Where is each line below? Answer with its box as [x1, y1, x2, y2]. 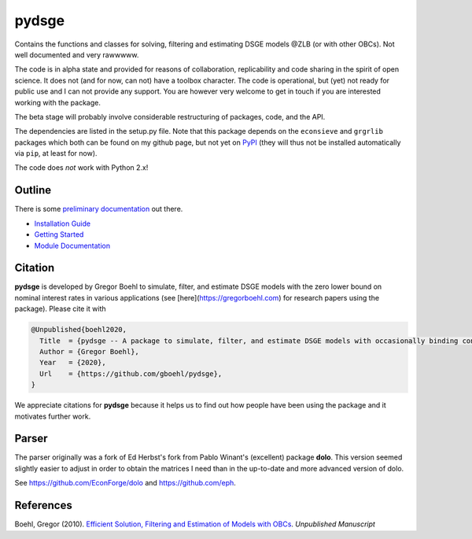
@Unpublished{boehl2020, [31, 325, 127, 334]
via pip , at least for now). [14, 149, 98, 158]
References [14, 499, 72, 512]
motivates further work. [14, 412, 91, 421]
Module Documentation [34, 241, 110, 250]
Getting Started [34, 230, 84, 239]
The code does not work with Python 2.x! [14, 163, 149, 172]
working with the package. [14, 98, 101, 107]
